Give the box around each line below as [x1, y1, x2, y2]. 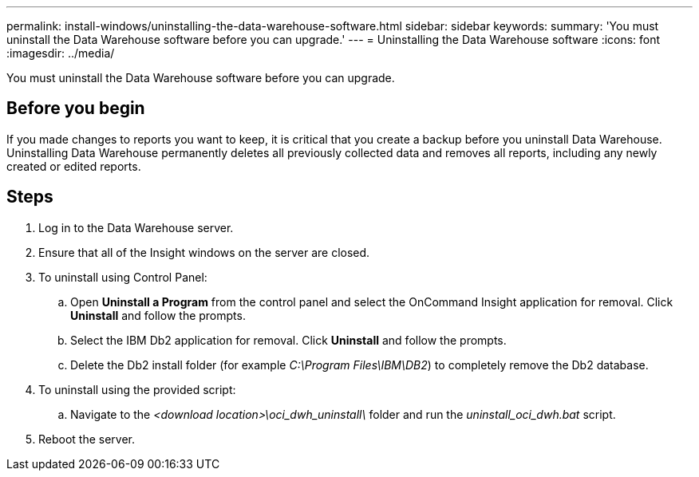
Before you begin [6, 98, 145, 119]
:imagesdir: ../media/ [6, 46, 115, 60]
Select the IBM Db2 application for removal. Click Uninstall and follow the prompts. [70, 333, 507, 347]
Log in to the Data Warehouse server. [38, 220, 234, 235]
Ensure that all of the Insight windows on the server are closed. [38, 245, 370, 259]
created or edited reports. [6, 159, 141, 173]
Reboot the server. [38, 432, 136, 446]
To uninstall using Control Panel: [38, 270, 207, 284]
